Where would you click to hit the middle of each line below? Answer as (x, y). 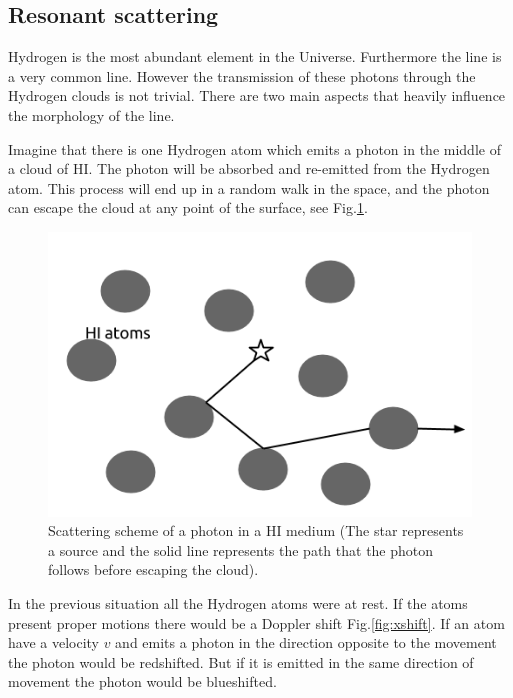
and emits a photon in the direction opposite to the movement (306, 642)
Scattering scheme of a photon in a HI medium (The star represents (256, 530)
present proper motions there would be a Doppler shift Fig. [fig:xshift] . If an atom (256, 622)
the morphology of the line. (91, 114)
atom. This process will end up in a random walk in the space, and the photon (249, 187)
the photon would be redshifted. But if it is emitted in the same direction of (241, 661)
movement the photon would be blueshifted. (142, 681)
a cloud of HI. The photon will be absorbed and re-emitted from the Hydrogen (249, 168)
